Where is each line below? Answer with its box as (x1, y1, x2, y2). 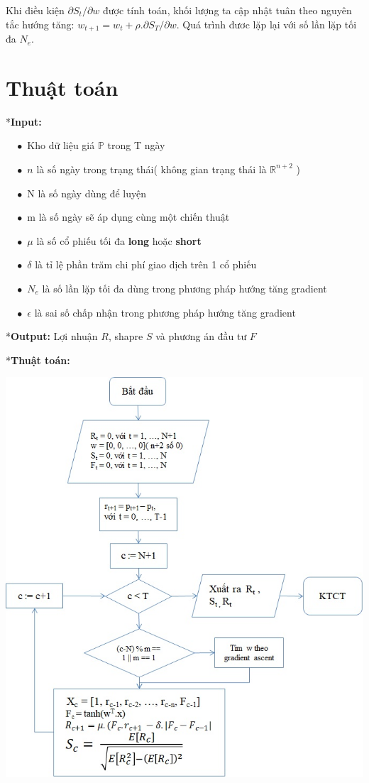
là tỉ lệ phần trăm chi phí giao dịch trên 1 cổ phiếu (35, 257, 257, 272)
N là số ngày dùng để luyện (27, 185, 147, 200)
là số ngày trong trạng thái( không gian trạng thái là (36, 161, 267, 176)
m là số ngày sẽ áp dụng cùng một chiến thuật (27, 209, 230, 224)
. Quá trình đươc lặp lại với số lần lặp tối (176, 16, 357, 31)
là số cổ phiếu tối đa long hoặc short (36, 233, 202, 248)
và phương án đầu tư (155, 329, 247, 344)
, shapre (108, 329, 143, 344)
